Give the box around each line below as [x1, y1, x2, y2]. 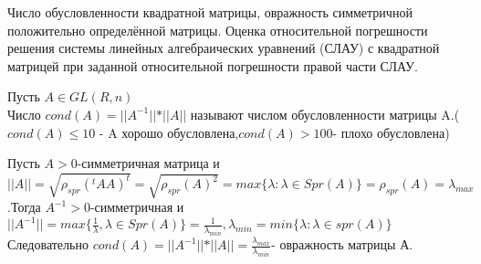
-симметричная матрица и [77, 153, 220, 173]
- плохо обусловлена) [332, 122, 450, 142]
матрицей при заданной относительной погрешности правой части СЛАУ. [7, 56, 418, 75]
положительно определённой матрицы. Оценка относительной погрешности [7, 20, 428, 39]
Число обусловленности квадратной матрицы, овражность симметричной [7, 3, 413, 21]
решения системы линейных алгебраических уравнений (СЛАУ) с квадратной [7, 38, 440, 58]
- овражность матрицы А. [271, 235, 413, 254]
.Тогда [7, 197, 41, 216]
